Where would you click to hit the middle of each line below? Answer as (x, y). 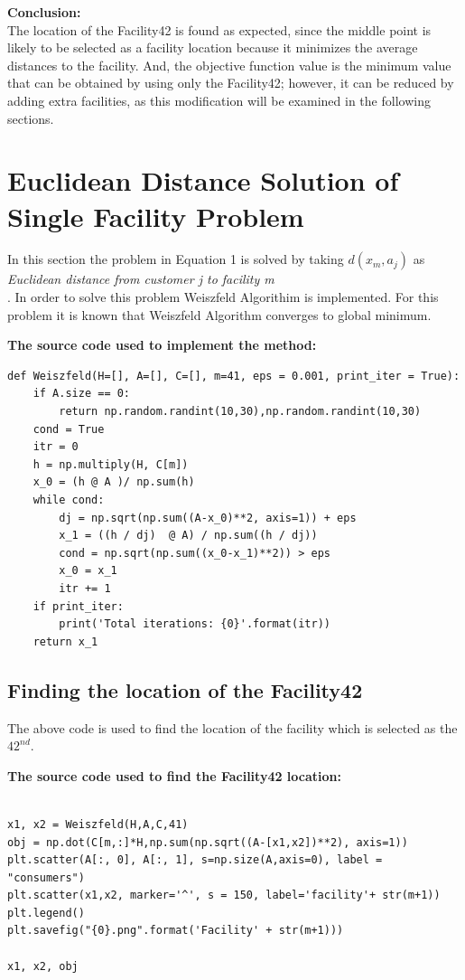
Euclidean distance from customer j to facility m (141, 279)
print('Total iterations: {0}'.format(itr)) (195, 624)
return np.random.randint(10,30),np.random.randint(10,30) (240, 412)
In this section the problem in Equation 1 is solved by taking (176, 259)
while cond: (69, 500)
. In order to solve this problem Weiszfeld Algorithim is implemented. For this (223, 297)
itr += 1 (85, 588)
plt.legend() (46, 913)
